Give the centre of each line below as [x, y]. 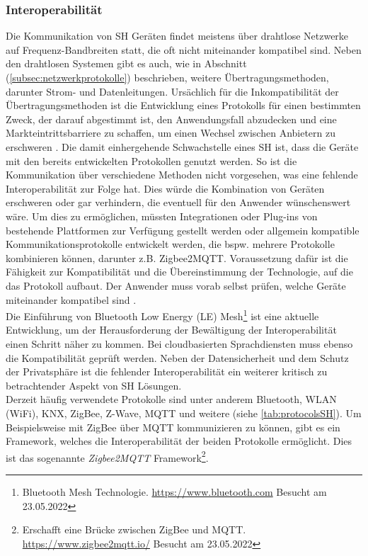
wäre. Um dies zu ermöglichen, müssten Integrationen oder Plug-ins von [162, 216]
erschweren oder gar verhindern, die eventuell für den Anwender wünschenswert [178, 202]
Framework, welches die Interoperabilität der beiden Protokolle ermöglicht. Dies [179, 441]
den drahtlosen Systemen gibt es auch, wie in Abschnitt [126, 63]
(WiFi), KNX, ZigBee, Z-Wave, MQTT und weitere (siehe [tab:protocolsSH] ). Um [184, 413]
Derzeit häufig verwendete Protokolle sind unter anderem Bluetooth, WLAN [171, 399]
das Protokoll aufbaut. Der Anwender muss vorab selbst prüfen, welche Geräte [176, 285]
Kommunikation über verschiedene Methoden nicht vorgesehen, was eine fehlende [182, 175]
